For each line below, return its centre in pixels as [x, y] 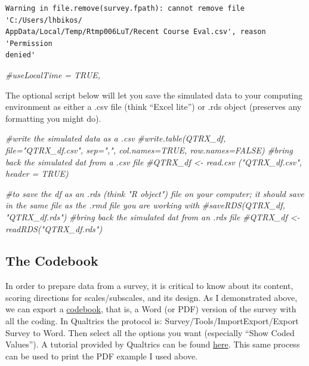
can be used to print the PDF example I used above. [101, 356]
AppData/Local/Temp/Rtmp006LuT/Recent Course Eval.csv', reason [136, 32]
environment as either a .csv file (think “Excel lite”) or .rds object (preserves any [154, 107]
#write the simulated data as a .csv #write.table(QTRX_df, [116, 138]
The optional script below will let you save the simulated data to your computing [154, 95]
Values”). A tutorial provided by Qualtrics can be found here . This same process [153, 344]
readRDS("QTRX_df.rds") [54, 228]
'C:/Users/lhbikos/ [44, 20]
